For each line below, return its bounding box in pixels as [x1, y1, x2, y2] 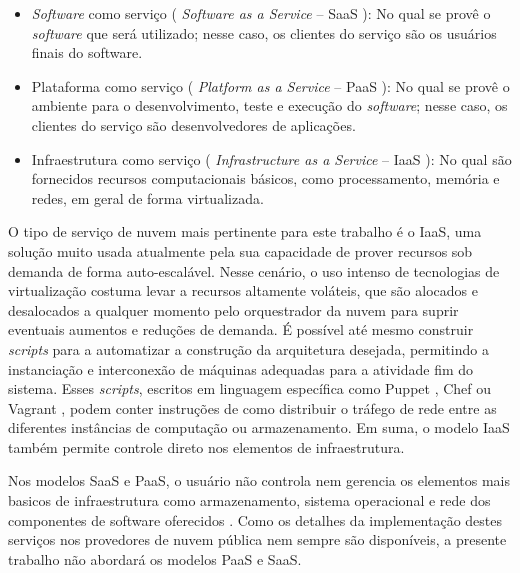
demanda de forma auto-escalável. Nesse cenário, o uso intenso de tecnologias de [8, 260, 500, 281]
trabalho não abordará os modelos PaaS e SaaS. [8, 548, 302, 569]
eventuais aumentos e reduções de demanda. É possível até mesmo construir [8, 319, 474, 340]
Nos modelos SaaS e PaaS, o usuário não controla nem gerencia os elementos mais [8, 470, 510, 491]
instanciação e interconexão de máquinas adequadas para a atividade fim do [8, 358, 474, 379]
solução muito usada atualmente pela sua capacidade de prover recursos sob [8, 240, 473, 261]
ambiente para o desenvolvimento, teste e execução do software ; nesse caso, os [31, 95, 508, 116]
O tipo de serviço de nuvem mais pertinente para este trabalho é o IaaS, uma [8, 221, 482, 242]
